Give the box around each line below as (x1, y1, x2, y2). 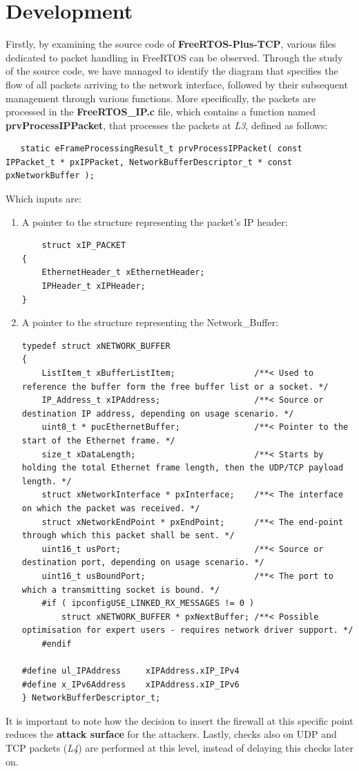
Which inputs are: (6, 191, 81, 206)
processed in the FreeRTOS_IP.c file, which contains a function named (6, 104, 316, 119)
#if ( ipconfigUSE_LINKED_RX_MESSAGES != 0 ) (41, 598, 255, 609)
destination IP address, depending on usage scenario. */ (21, 408, 294, 419)
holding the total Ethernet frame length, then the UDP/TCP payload (21, 463, 344, 473)
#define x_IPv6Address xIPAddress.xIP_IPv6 (21, 679, 240, 689)
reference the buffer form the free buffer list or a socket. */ (21, 381, 329, 392)
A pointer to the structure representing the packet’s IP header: (21, 214, 288, 229)
